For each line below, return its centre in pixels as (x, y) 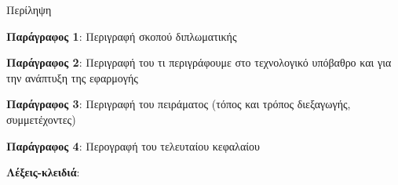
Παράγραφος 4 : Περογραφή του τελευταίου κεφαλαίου (133, 145)
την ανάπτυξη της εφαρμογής (72, 77)
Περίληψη (29, 9)
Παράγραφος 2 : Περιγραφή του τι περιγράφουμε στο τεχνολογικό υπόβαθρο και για (199, 62)
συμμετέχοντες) (41, 119)
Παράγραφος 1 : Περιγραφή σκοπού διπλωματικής (122, 36)
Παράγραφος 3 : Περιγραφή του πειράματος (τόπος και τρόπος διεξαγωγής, (179, 104)
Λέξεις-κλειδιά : (43, 172)
